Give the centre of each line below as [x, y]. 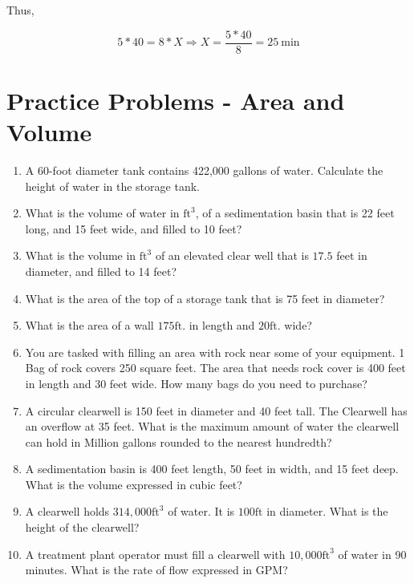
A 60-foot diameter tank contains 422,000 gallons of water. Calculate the [204, 170]
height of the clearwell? [82, 527]
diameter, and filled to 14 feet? [101, 271]
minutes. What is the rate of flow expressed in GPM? [156, 570]
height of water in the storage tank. [112, 186]
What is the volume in [81, 255]
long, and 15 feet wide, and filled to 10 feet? [134, 228]
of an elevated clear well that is [232, 255]
